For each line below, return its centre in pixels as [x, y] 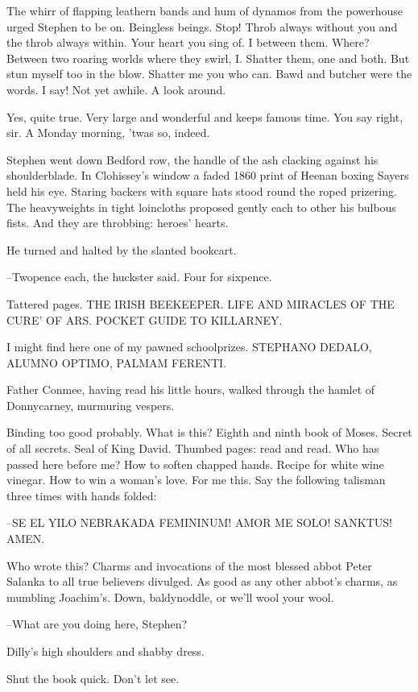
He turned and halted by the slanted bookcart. [122, 249]
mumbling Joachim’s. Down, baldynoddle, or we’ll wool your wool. [170, 597]
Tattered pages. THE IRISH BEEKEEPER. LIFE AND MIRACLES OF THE [201, 303]
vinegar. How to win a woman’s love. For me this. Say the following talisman [196, 480]
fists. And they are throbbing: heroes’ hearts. [118, 223]
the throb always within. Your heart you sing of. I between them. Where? [188, 42]
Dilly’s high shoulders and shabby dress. [106, 651]
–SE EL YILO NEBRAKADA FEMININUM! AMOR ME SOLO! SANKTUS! [199, 522]
